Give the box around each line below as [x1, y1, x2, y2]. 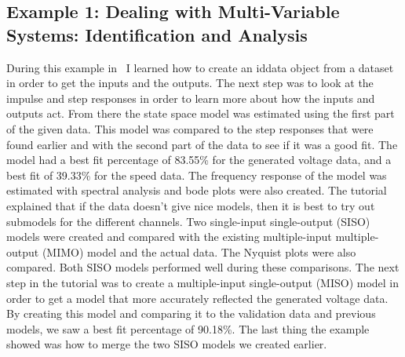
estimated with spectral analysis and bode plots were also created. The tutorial [6, 182, 387, 199]
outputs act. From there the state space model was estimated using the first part [6, 105, 395, 122]
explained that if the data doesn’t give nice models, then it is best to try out [6, 197, 375, 213]
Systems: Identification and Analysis [6, 22, 308, 46]
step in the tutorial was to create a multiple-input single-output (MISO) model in [6, 274, 400, 290]
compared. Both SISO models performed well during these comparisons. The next [6, 259, 400, 275]
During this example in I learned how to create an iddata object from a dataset [6, 59, 394, 75]
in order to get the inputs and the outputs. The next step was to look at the [6, 75, 374, 91]
